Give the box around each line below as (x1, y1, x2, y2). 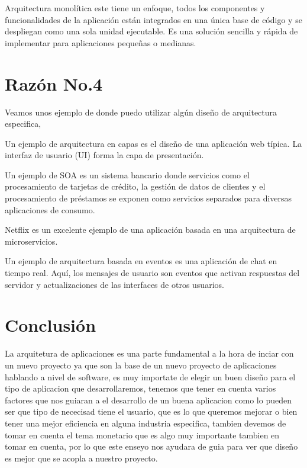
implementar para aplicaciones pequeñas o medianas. (5, 36, 196, 49)
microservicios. (5, 235, 58, 247)
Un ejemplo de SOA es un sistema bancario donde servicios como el (5, 168, 250, 181)
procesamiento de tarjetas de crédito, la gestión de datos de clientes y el (5, 180, 266, 193)
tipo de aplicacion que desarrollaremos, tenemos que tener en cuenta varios (5, 382, 276, 395)
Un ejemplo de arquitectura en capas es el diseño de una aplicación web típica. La (5, 137, 302, 149)
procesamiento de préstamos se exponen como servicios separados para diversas (5, 192, 292, 204)
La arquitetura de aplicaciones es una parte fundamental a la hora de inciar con (5, 347, 294, 360)
